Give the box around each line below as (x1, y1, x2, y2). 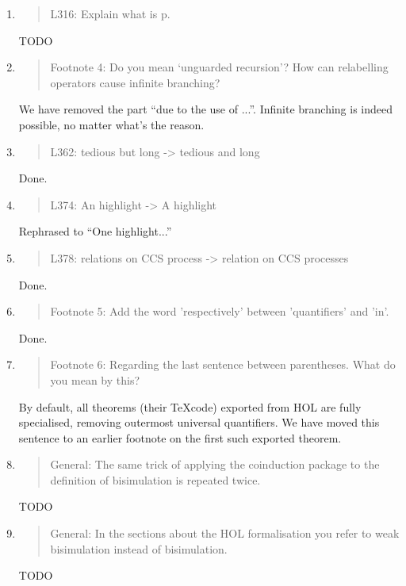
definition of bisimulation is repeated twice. (50, 471, 261, 488)
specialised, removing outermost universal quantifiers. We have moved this (18, 414, 380, 431)
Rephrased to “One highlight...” (18, 223, 172, 239)
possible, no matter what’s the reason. (18, 116, 205, 132)
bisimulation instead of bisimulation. (50, 540, 228, 557)
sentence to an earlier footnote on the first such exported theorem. (18, 429, 342, 446)
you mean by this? (50, 371, 140, 388)
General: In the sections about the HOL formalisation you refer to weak (50, 525, 400, 542)
